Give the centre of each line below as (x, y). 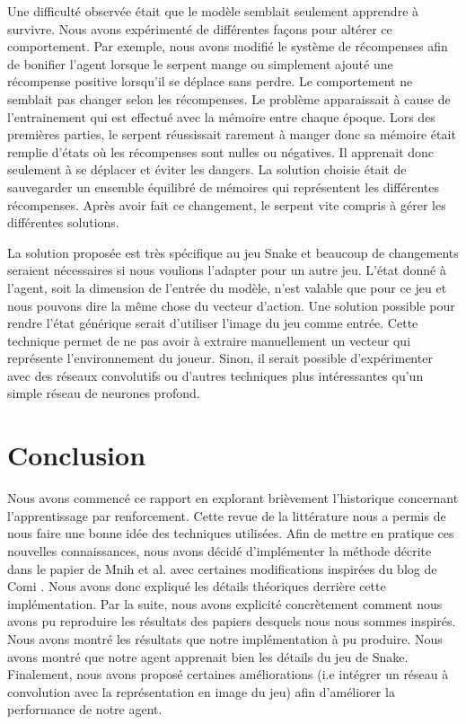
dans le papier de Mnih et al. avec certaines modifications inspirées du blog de (222, 568)
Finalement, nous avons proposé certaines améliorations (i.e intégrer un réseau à (228, 674)
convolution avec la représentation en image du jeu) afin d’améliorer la (201, 691)
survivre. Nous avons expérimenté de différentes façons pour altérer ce (200, 28)
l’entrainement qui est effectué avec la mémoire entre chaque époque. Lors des (221, 116)
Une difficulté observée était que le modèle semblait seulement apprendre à (213, 11)
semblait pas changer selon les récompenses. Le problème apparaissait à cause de (229, 98)
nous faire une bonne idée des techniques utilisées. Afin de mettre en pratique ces (231, 533)
